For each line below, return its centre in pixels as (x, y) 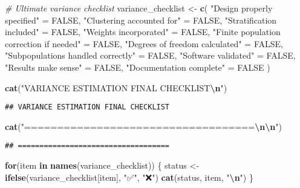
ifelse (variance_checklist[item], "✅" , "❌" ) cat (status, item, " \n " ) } (129, 177)
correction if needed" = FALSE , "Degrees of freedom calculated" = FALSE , (144, 43)
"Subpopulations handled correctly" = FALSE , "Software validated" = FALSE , (150, 55)
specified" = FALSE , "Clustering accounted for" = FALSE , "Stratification (141, 20)
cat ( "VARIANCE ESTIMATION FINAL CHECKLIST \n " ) (116, 87)
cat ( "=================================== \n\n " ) (143, 126)
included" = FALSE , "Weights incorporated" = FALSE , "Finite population (143, 32)
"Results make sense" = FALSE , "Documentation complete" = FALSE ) (138, 67)
